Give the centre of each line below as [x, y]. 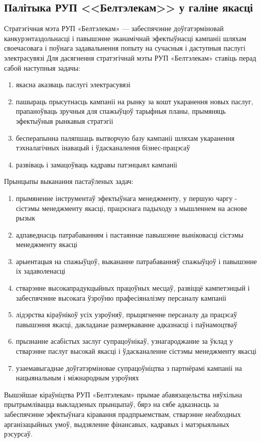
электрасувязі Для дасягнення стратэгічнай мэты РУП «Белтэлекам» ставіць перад [130, 57]
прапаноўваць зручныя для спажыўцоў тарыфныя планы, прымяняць [121, 111]
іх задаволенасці [41, 271]
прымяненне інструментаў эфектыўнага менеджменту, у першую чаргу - [126, 198]
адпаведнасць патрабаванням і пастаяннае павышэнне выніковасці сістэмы [129, 234]
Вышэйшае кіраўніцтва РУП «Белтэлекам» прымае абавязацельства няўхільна [123, 394]
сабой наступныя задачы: [42, 67]
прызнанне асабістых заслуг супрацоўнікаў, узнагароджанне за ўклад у [124, 341]
